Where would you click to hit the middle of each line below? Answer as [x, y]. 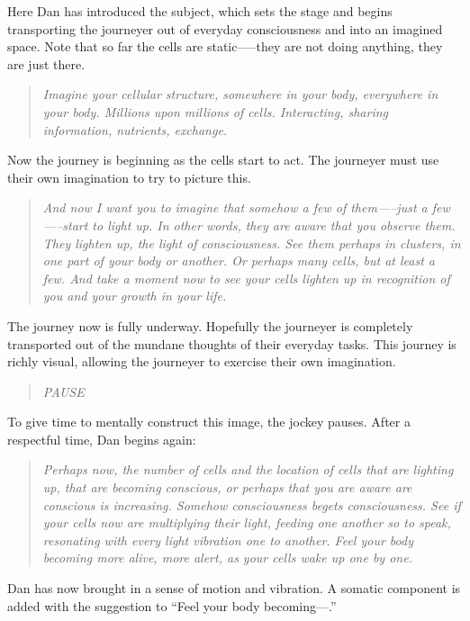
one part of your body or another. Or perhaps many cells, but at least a [239, 261]
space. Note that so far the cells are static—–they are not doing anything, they [225, 46]
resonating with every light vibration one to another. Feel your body [228, 540]
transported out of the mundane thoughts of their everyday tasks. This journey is [232, 343]
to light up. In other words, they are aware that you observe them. [274, 225]
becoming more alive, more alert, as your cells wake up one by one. [227, 558]
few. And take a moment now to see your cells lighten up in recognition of [246, 278]
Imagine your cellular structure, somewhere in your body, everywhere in [240, 94]
